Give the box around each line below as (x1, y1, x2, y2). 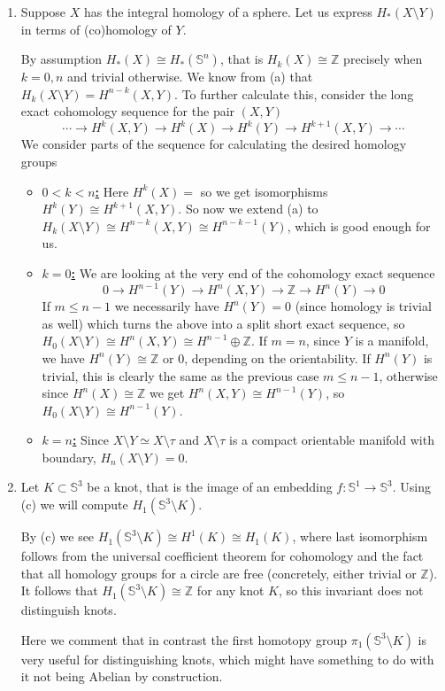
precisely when (343, 50, 423, 68)
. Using (392, 477, 431, 496)
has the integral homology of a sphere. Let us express (83, 3, 372, 20)
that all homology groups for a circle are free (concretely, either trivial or (20, 563, 417, 582)
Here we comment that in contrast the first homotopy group (20, 630, 347, 648)
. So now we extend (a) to (178, 199, 318, 218)
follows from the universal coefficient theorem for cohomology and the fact (20, 547, 424, 565)
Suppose (20, 3, 66, 20)
